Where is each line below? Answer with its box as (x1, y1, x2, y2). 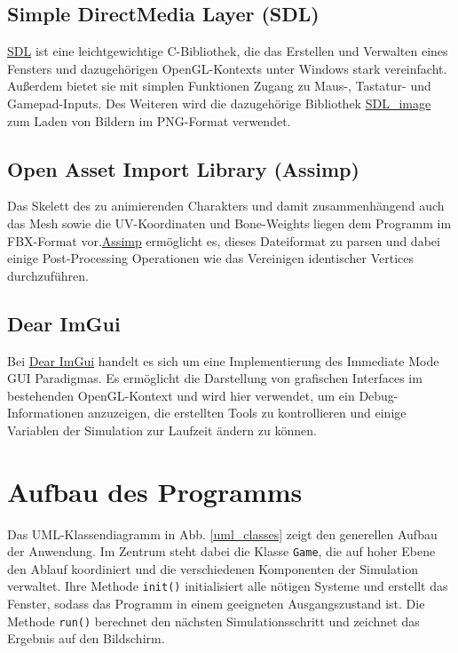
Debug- (359, 386, 399, 404)
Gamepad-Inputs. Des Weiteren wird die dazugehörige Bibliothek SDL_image (7, 93, 431, 112)
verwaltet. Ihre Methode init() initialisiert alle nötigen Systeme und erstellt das (7, 577, 448, 595)
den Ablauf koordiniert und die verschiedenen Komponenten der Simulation (7, 559, 419, 577)
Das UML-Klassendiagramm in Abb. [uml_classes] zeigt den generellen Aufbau (7, 524, 438, 543)
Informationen (7, 403, 84, 422)
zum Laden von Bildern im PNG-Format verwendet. (7, 111, 291, 130)
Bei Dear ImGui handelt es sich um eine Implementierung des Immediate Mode (7, 351, 439, 370)
